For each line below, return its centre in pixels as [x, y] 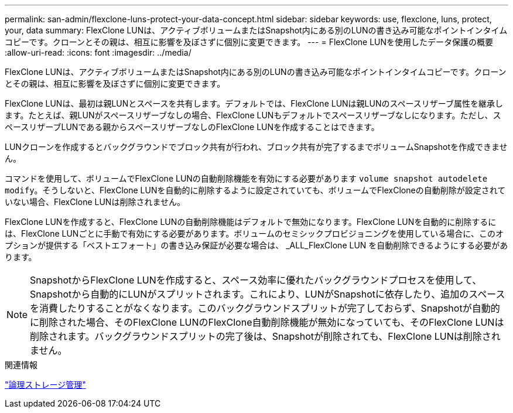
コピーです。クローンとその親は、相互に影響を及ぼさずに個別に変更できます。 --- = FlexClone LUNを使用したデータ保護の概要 [249, 42]
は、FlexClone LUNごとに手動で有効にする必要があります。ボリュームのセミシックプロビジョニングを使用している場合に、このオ [254, 233]
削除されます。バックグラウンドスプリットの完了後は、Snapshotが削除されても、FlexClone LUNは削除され [265, 336]
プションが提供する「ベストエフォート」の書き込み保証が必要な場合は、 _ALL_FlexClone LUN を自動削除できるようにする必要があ [256, 245]
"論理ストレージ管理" [45, 385]
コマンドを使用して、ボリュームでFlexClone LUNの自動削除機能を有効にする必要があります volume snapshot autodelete [246, 178]
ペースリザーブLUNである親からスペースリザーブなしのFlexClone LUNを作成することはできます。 [192, 127]
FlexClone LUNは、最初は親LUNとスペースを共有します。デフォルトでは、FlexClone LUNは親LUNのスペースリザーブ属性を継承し [254, 103]
